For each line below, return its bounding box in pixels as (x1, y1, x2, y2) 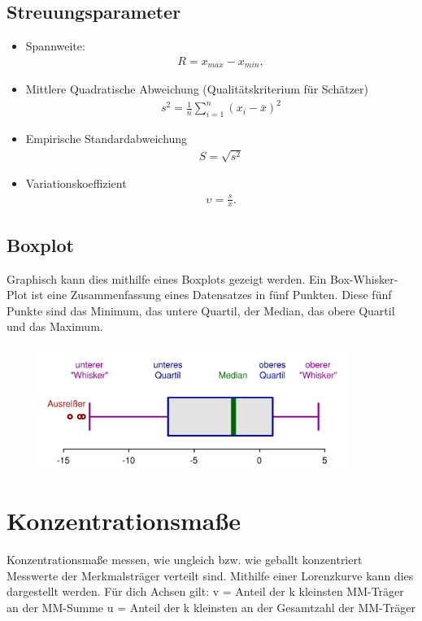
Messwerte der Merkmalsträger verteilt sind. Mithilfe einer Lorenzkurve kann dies (7, 567, 414, 584)
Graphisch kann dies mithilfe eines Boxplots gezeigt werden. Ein (7, 270, 327, 287)
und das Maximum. (7, 318, 103, 335)
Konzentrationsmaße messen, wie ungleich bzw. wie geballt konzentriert (7, 551, 363, 568)
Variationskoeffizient (25, 175, 127, 192)
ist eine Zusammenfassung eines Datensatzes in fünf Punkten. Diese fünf (31, 286, 392, 303)
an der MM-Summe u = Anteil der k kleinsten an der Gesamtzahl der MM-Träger (7, 599, 415, 616)
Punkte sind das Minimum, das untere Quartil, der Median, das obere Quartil (7, 302, 395, 319)
